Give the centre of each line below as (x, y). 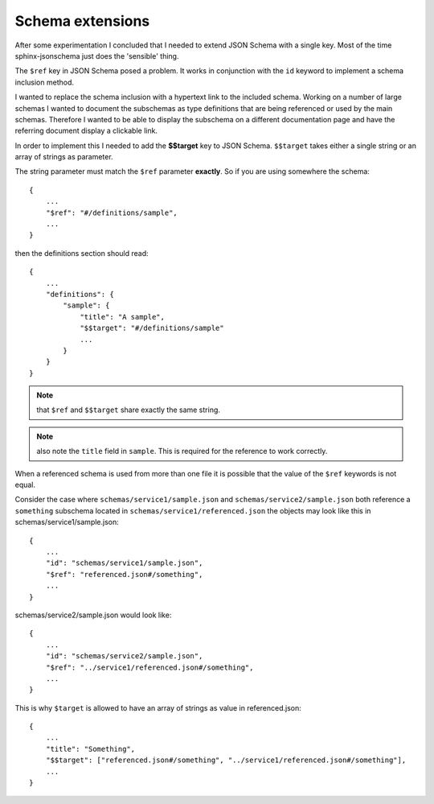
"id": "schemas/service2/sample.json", (124, 656)
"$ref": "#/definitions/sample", (112, 212)
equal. (25, 485)
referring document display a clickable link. (86, 131)
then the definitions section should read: (82, 253)
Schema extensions (82, 21)
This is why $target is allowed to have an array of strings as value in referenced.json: (158, 707)
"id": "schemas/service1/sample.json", (124, 563)
